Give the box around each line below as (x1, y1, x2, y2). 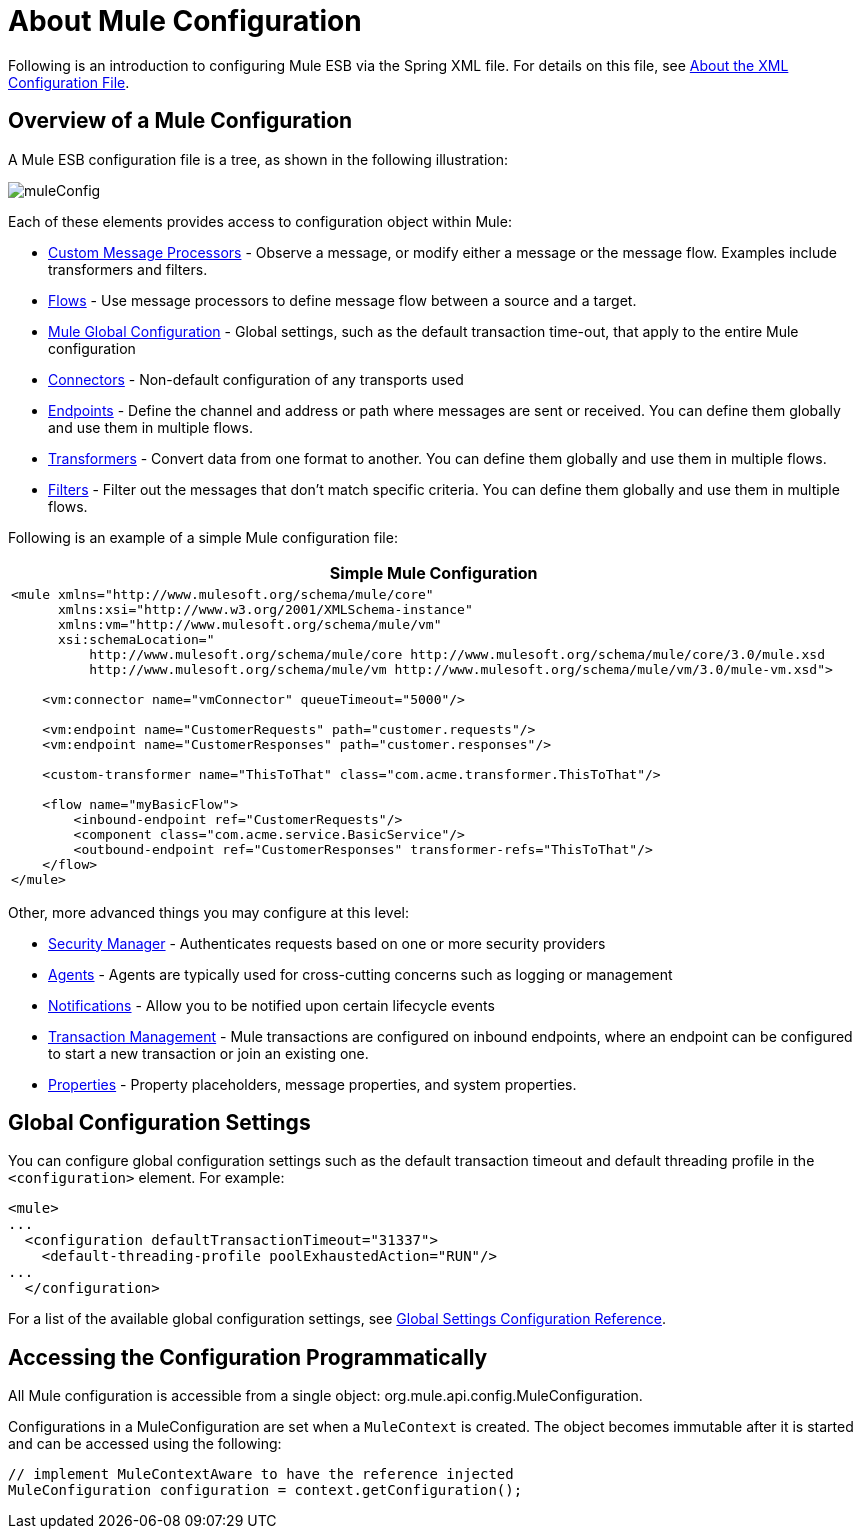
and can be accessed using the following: (8, 1435, 282, 1453)
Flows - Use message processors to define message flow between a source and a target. (48, 291, 637, 309)
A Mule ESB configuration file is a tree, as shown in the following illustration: (8, 150, 508, 168)
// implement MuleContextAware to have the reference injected (8, 1466, 514, 1483)
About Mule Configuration (8, 4, 362, 38)
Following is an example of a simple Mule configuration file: (8, 528, 398, 546)
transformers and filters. (48, 260, 208, 278)
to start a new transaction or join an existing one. (48, 1044, 369, 1062)
